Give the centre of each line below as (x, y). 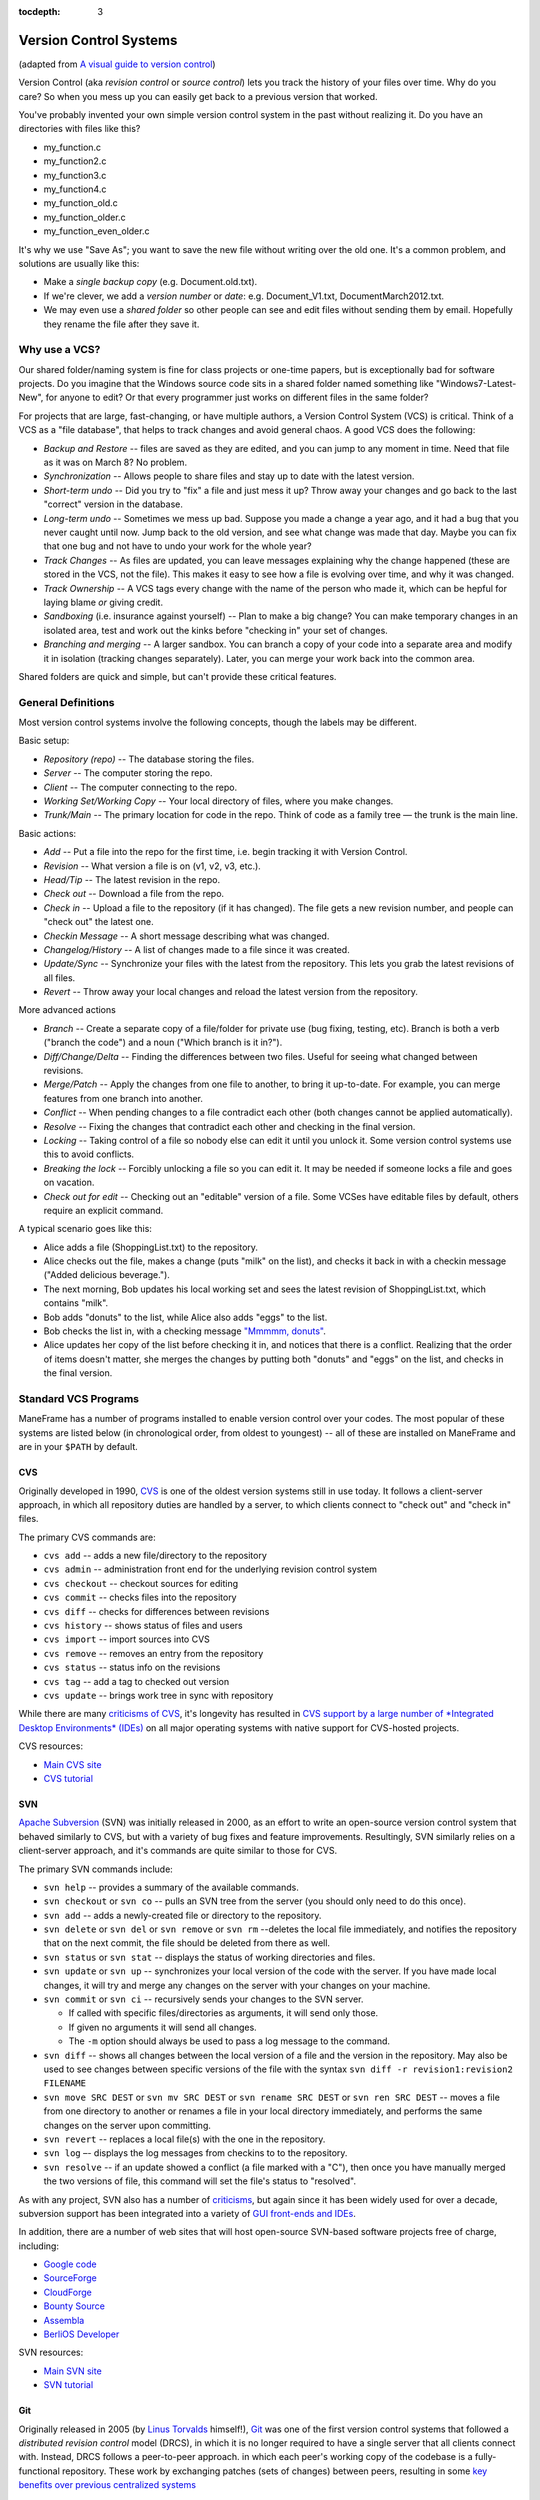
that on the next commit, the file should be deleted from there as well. (186, 1943)
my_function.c (72, 147)
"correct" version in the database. (113, 504)
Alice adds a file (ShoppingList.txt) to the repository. (151, 1247)
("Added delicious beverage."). (106, 1275)
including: (39, 2246)
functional (39, 2471)
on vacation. (69, 1182)
